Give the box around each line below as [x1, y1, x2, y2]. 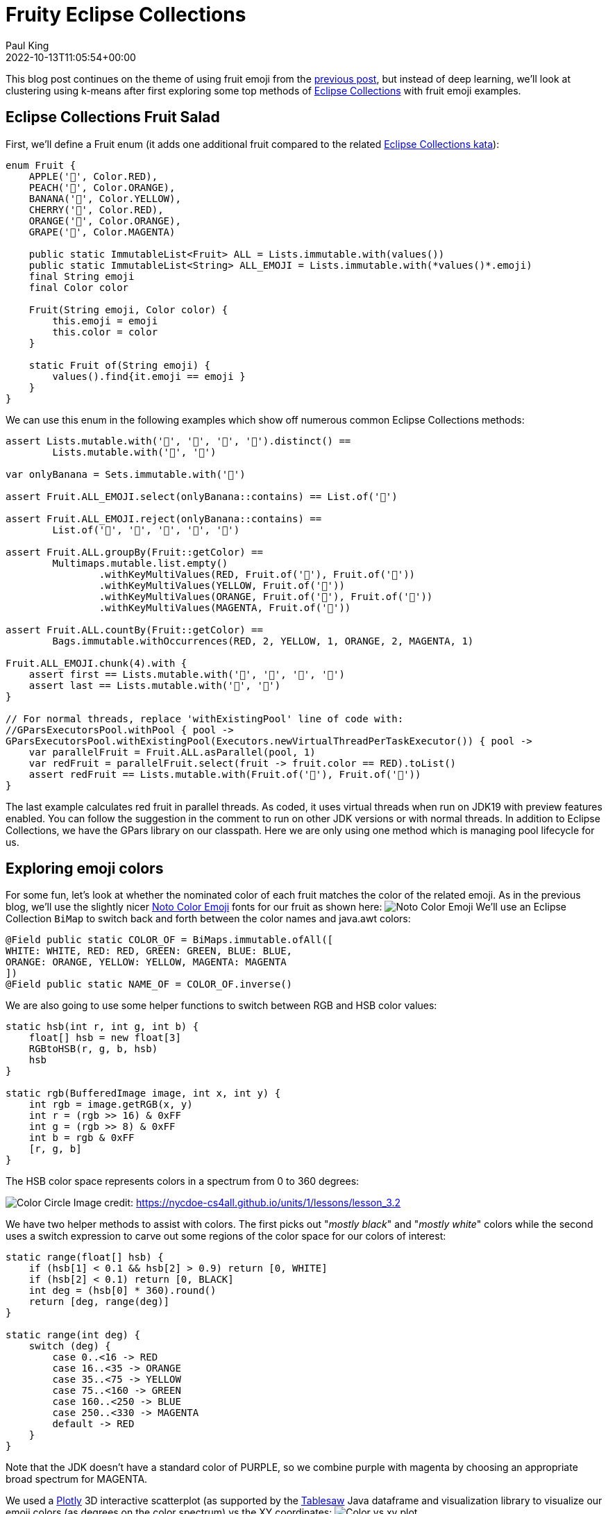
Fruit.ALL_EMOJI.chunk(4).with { [6, 657, 187, 669]
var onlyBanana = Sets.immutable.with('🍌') [6, 468, 246, 480]
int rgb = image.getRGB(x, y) [28, 1099, 193, 1110]
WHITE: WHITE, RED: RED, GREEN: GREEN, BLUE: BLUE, [6, 945, 293, 957]
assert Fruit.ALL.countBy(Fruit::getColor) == [6, 624, 263, 635]
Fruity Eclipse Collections [6, 3, 246, 26]
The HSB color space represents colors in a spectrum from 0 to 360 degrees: [6, 1175, 360, 1188]
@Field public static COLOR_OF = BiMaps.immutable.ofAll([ [6, 934, 334, 946]
